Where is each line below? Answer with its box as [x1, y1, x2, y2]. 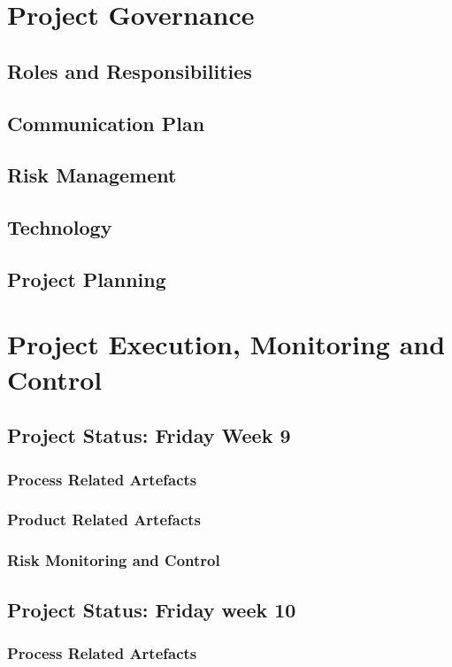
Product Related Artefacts [7, 508, 202, 531]
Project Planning [7, 265, 166, 292]
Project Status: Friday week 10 [7, 595, 296, 623]
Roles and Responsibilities [7, 57, 252, 84]
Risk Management [7, 161, 177, 189]
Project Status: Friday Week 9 [7, 422, 291, 449]
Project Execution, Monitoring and [7, 326, 446, 362]
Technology [7, 213, 112, 241]
